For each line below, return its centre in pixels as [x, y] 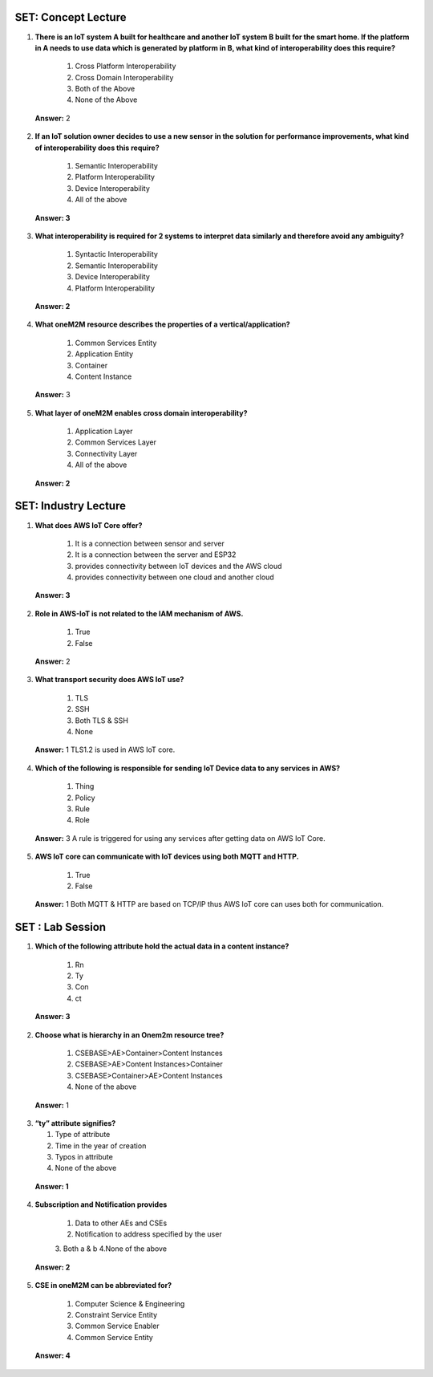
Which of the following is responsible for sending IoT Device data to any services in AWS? [188, 768]
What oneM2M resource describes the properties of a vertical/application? [162, 324]
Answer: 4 [53, 1355]
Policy [85, 798]
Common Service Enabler [117, 1326]
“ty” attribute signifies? [75, 1123]
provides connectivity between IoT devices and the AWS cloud [178, 566]
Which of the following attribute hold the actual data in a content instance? [162, 946]
